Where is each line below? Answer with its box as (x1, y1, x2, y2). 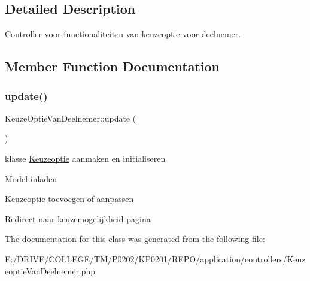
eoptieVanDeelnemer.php (5, 264, 96, 277)
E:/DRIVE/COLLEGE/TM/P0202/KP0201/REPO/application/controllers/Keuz (5, 252, 306, 265)
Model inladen (5, 172, 57, 185)
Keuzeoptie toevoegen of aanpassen (5, 192, 134, 205)
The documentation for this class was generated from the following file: (5, 232, 265, 245)
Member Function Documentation (5, 57, 220, 75)
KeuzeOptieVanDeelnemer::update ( (5, 111, 136, 124)
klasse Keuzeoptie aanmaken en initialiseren (5, 152, 166, 164)
